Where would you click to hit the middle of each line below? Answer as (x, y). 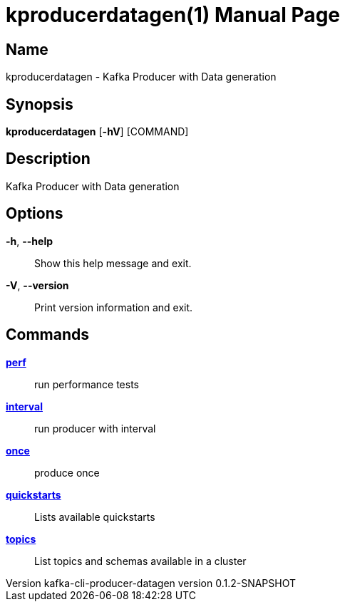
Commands (48, 335)
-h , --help (30, 241)
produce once (67, 472)
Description (48, 159)
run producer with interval (95, 428)
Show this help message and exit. (113, 263)
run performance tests (87, 384)
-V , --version (37, 285)
